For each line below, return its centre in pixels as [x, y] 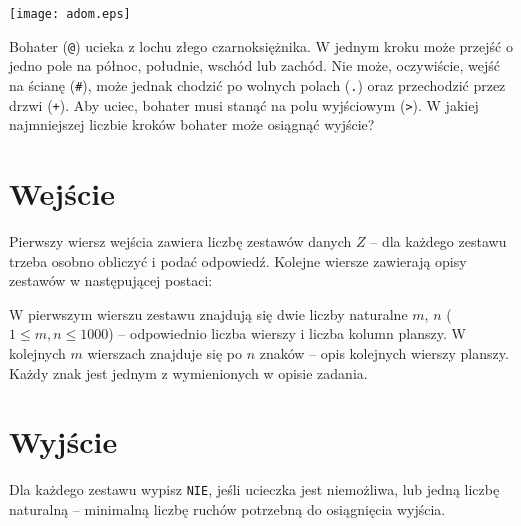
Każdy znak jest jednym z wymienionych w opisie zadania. [188, 372]
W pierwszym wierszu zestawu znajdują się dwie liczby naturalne [208, 313]
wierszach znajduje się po [164, 352]
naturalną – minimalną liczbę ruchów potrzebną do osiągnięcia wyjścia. [227, 508]
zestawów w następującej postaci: [111, 280]
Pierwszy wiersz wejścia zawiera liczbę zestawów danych [180, 240]
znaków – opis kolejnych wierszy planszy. [384, 352]
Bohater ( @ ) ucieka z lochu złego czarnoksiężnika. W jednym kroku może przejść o [261, 45]
